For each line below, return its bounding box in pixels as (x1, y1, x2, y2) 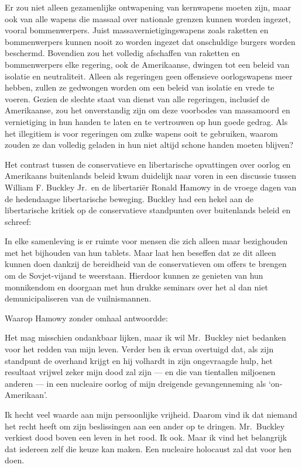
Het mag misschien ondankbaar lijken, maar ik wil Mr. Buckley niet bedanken (5, 331, 286, 344)
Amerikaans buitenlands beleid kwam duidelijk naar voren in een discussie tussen (5, 169, 297, 182)
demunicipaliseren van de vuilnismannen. (5, 292, 152, 304)
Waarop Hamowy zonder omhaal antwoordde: (5, 311, 168, 324)
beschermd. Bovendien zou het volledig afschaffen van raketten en (5, 47, 240, 59)
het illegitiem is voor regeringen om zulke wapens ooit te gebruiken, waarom (5, 127, 278, 139)
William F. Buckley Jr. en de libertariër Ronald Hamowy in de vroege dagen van (5, 181, 297, 193)
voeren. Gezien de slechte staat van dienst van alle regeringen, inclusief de (5, 92, 270, 105)
